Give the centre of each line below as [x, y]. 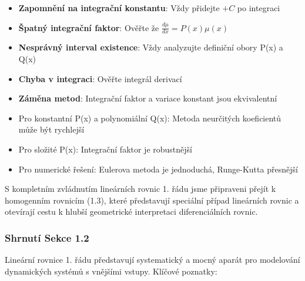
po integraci [259, 8]
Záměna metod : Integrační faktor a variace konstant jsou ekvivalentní [148, 98]
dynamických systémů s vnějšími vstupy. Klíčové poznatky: [111, 271]
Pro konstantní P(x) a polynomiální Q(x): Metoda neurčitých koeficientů [150, 118]
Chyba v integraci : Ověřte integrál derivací [100, 78]
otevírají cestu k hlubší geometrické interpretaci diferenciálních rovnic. [131, 211]
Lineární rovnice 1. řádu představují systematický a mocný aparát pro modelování [152, 260]
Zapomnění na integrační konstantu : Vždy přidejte [119, 8]
